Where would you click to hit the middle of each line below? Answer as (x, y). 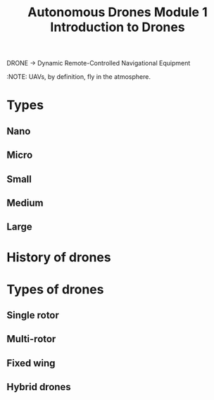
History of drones (59, 257)
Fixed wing (31, 363)
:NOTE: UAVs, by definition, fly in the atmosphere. (78, 77)
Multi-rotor (31, 339)
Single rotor (33, 315)
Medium (25, 202)
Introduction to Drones (118, 27)
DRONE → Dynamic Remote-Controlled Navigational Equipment (99, 63)
